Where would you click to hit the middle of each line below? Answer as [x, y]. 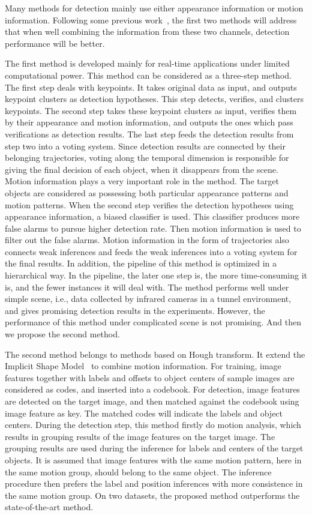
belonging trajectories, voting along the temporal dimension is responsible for [147, 158]
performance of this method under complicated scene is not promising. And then [153, 322]
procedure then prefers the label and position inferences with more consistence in [154, 483]
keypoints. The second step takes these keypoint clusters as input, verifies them [151, 110]
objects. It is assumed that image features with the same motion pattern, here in [153, 459]
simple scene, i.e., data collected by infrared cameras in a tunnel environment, [148, 299]
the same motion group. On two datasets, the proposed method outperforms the [152, 495]
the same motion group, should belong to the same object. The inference [138, 471]
